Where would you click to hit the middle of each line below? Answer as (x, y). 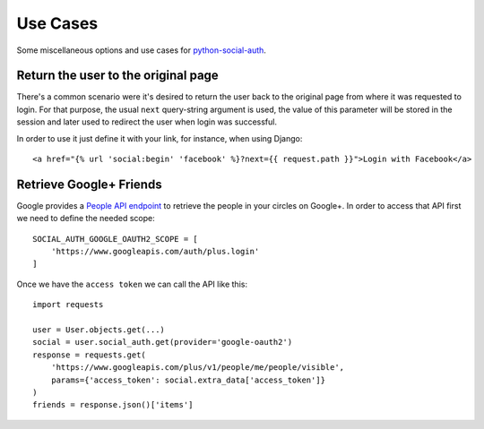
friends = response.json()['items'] (113, 405)
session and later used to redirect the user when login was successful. (147, 122)
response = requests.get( (90, 355)
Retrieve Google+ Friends (89, 184)
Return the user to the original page (117, 76)
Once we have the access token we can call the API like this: (132, 284)
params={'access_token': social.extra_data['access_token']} (188, 380)
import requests (68, 305)
